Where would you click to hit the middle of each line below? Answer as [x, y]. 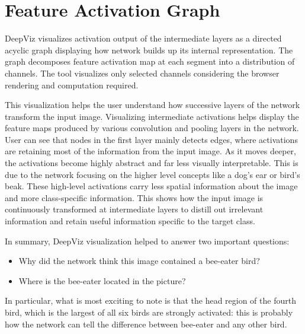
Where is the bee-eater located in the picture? [102, 280]
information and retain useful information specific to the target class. [130, 221]
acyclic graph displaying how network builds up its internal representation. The [149, 50]
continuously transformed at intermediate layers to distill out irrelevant [134, 209]
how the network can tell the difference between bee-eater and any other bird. [146, 324]
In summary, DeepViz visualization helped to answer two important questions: [147, 241]
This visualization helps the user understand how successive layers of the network [152, 105]
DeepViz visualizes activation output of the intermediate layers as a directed [143, 38]
